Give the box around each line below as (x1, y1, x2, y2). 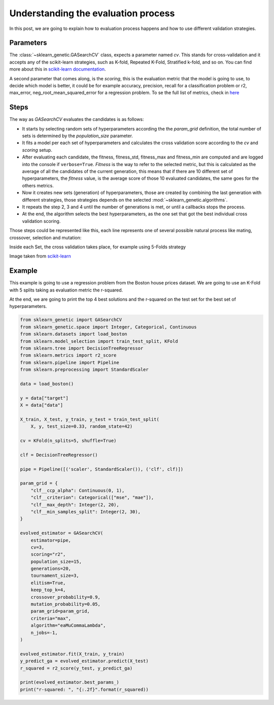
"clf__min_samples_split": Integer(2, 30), (30, 508, 141, 515)
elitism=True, (30, 580, 66, 586)
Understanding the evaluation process (9, 8, 175, 19)
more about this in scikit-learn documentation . (9, 66, 106, 72)
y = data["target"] (20, 395, 68, 401)
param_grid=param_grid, (30, 608, 90, 614)
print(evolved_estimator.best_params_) (20, 680, 119, 685)
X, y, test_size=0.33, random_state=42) (30, 424, 133, 429)
